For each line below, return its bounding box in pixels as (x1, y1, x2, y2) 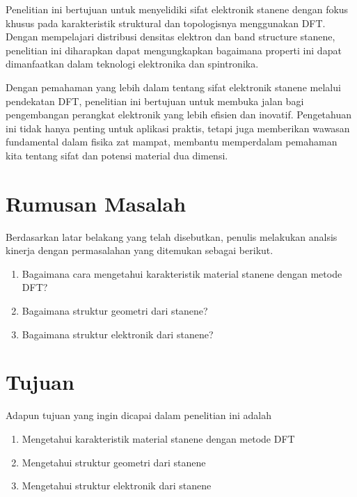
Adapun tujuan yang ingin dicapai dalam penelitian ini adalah (6, 408, 271, 423)
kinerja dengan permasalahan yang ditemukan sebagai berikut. (6, 243, 273, 258)
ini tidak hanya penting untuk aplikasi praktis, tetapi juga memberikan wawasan (6, 120, 350, 135)
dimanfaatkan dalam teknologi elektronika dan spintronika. (6, 56, 259, 71)
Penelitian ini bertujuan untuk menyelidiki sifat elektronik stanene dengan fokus (6, 2, 349, 16)
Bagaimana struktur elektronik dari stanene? (22, 326, 214, 341)
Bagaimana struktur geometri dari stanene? (22, 303, 208, 318)
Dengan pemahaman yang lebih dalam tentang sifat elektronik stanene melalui (6, 79, 341, 94)
